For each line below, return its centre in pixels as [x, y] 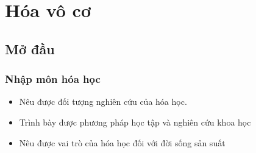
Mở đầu [30, 48]
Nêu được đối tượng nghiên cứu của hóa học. [103, 101]
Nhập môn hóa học [53, 79]
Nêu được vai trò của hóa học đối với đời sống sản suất [122, 142]
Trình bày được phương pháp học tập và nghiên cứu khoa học [135, 122]
